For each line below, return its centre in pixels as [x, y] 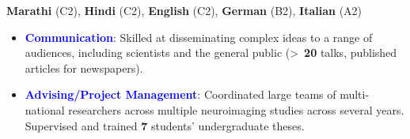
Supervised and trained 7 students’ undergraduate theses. [165, 125]
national [45, 109]
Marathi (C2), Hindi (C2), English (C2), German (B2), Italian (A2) [184, 10]
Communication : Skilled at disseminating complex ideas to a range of [199, 37]
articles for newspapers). [84, 68]
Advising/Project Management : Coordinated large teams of [180, 94]
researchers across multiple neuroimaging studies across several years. [236, 109]
